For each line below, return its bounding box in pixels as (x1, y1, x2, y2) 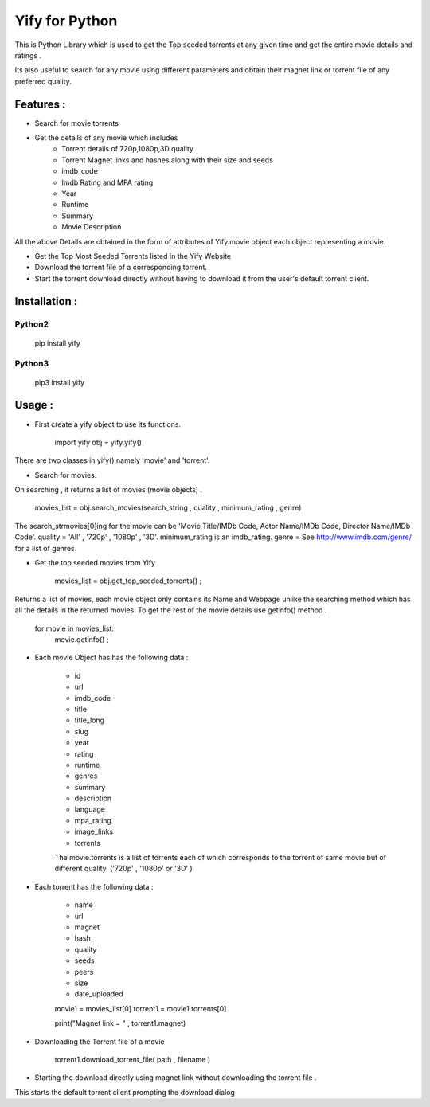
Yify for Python (14, 12, 118, 29)
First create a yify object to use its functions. (34, 419, 182, 429)
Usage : (14, 398, 54, 412)
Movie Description (61, 222, 122, 232)
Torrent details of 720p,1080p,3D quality (61, 144, 194, 154)
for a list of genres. (14, 543, 77, 553)
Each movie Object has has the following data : (34, 653, 189, 663)
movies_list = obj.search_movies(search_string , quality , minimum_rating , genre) (34, 503, 302, 513)
